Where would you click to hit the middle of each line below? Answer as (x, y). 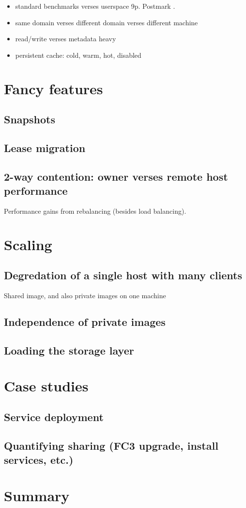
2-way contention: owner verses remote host (116, 176)
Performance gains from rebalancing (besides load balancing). (95, 211)
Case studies (46, 386)
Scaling (28, 244)
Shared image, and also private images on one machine (85, 296)
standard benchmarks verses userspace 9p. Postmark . (95, 6)
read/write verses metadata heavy (66, 39)
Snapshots (30, 119)
